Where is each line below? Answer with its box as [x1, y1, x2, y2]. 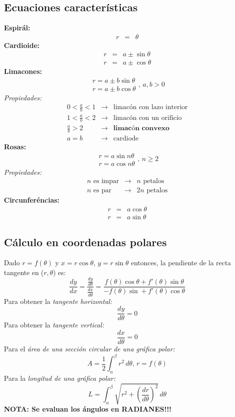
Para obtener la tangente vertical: [4, 320, 104, 330]
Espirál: [4, 23, 30, 33]
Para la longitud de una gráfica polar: [4, 372, 116, 383]
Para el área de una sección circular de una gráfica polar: [4, 343, 175, 353]
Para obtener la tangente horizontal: [4, 296, 112, 306]
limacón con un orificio [113, 114, 182, 121]
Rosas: [4, 141, 26, 151]
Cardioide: [4, 40, 40, 50]
